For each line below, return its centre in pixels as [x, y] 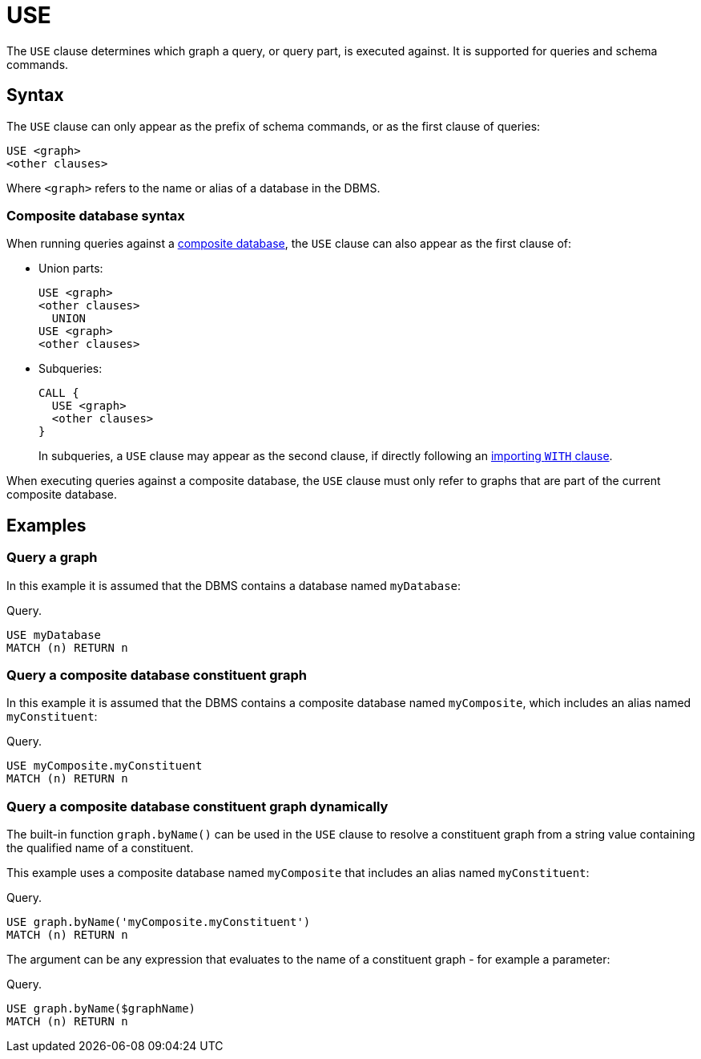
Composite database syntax [96, 215]
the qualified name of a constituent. [100, 848]
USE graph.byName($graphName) [101, 1009]
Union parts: [71, 269]
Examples [46, 525]
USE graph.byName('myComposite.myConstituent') [159, 922]
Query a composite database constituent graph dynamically [197, 806]
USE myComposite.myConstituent [105, 766]
